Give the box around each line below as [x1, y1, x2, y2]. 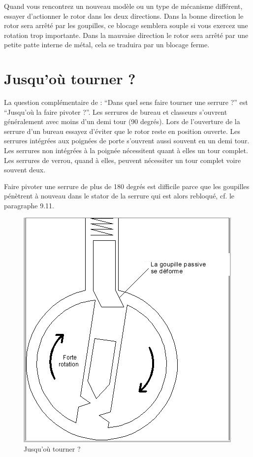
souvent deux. [4, 164, 46, 175]
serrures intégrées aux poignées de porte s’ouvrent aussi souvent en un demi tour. [4, 135, 250, 146]
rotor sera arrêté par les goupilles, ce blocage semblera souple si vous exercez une [4, 20, 248, 31]
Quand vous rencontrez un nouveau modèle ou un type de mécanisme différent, [4, 1, 243, 11]
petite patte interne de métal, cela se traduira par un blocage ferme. [4, 39, 210, 50]
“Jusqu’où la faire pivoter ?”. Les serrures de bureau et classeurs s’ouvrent [4, 106, 227, 117]
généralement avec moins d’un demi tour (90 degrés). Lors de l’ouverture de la [4, 116, 240, 127]
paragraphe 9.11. [4, 200, 54, 211]
